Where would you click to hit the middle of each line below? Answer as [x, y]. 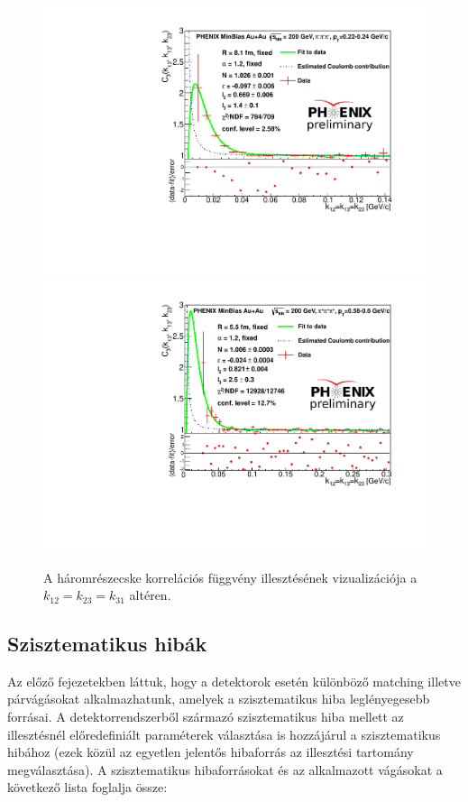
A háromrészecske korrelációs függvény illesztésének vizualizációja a [230, 577]
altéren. [150, 595]
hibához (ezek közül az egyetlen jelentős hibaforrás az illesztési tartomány [211, 752]
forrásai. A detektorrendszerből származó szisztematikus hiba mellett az [206, 717]
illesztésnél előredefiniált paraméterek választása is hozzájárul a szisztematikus [224, 734]
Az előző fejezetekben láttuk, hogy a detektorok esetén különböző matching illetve [234, 681]
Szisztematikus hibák [107, 644]
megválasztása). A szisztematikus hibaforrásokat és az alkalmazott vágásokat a [225, 769]
